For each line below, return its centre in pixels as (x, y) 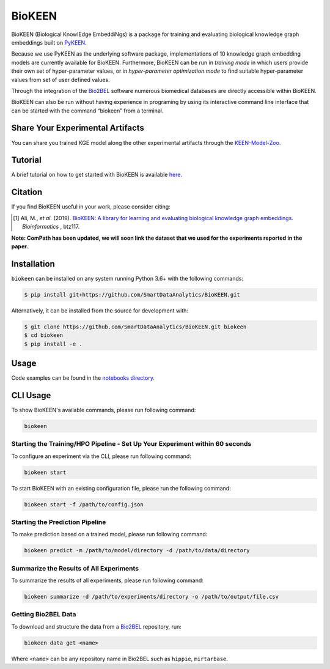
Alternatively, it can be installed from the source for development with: (100, 310)
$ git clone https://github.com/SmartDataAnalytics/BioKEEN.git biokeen (135, 327)
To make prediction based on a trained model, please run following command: (109, 534)
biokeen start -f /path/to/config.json (84, 504)
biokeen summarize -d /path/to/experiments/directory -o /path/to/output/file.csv (152, 597)
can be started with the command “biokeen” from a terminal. (87, 111)
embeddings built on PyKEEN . (49, 42)
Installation (33, 264)
